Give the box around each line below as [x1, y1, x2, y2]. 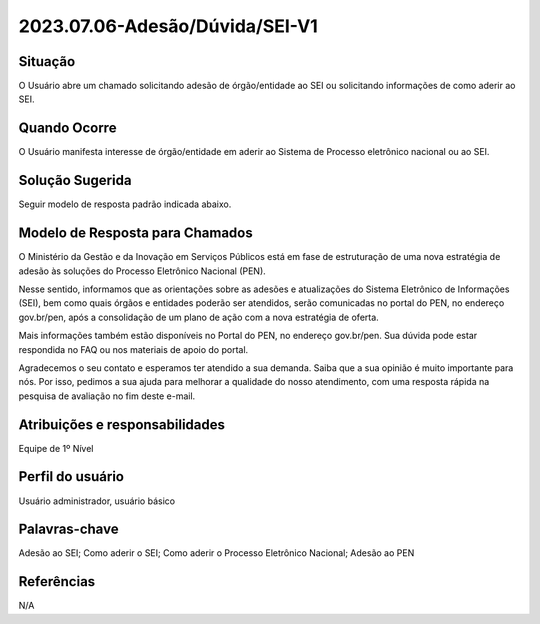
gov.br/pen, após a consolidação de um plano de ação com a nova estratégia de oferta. [18, 311, 379, 323]
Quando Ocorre [18, 120, 117, 137]
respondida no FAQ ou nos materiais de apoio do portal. [18, 343, 249, 355]
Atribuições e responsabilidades [18, 416, 225, 433]
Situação [18, 53, 76, 70]
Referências [18, 573, 96, 590]
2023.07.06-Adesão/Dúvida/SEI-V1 [18, 15, 319, 37]
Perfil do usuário [18, 468, 125, 485]
